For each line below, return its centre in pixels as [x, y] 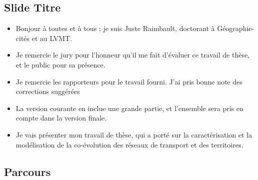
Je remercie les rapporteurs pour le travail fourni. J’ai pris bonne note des [129, 81]
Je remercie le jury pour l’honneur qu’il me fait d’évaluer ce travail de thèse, [133, 55]
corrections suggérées [48, 91]
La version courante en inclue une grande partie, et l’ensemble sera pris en [129, 108]
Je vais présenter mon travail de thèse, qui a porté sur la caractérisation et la [134, 134]
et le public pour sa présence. [60, 64]
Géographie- [236, 28]
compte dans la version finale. [61, 118]
